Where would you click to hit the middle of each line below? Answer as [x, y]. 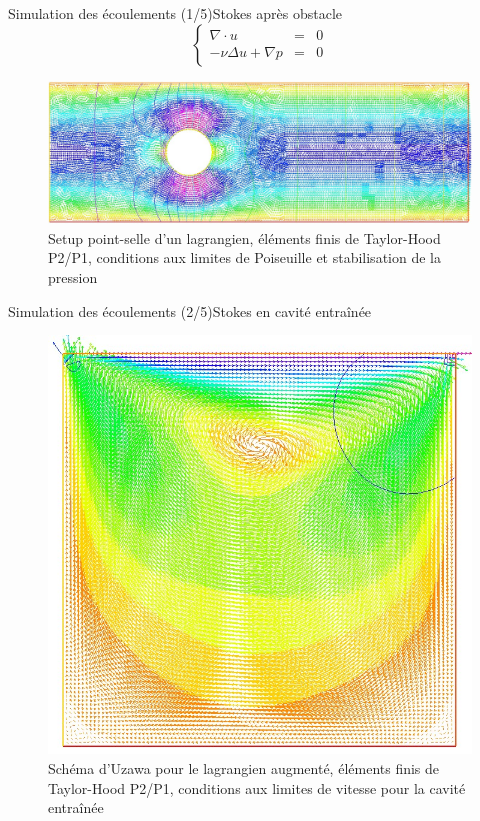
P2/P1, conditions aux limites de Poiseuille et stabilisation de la [244, 257]
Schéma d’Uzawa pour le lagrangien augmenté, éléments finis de [244, 768]
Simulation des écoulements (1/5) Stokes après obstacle [175, 13]
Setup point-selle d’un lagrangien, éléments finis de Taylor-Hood [244, 237]
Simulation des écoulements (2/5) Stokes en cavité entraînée [190, 310]
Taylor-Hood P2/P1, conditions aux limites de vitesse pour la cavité [257, 787]
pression [73, 277]
